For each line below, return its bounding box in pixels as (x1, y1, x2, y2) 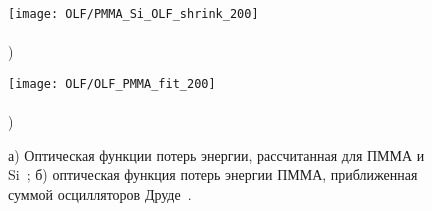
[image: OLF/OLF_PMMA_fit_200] (8, 76, 216, 91)
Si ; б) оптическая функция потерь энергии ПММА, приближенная (8, 164, 418, 185)
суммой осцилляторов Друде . (8, 183, 192, 204)
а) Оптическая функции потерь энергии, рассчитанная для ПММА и (8, 144, 425, 165)
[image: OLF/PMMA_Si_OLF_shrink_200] (8, 7, 259, 21)
